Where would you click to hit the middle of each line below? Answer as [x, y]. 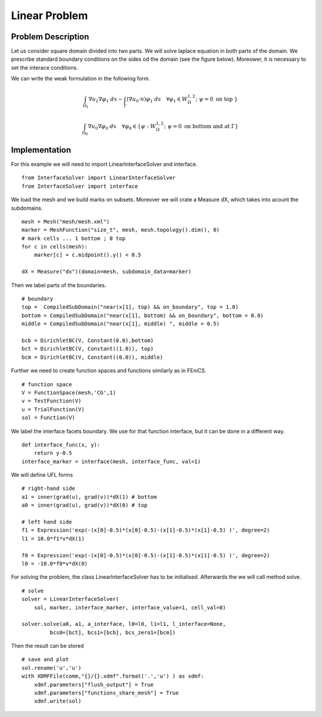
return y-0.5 [53, 453]
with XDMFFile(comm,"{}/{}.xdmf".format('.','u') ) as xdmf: [113, 676]
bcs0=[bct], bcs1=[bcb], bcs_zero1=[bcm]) [113, 632]
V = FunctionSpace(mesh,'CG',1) [69, 392]
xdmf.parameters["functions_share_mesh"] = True [106, 693]
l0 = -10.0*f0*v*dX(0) [55, 564]
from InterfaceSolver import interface [80, 186]
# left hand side [47, 522]
